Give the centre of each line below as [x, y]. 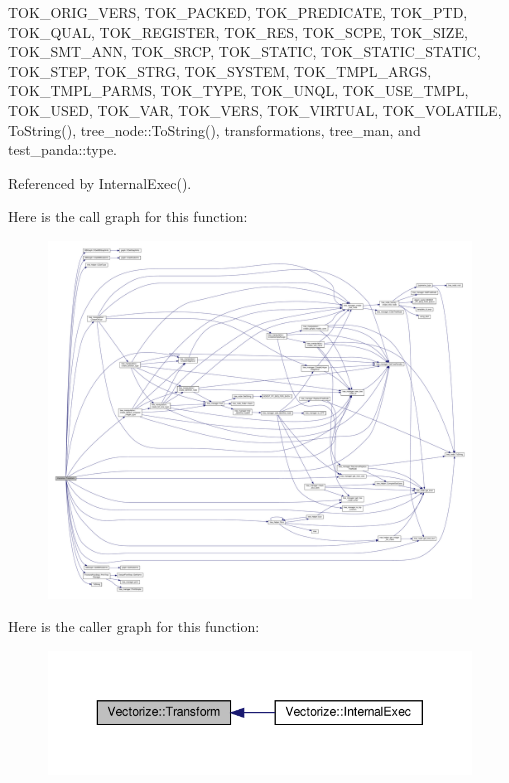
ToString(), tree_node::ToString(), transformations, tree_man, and [214, 129]
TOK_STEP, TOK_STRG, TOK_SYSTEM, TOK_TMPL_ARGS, [220, 70]
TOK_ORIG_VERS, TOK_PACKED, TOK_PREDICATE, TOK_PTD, [238, 12]
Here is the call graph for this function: [128, 216]
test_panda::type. [62, 149]
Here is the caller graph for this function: [134, 626]
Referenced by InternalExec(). [100, 182]
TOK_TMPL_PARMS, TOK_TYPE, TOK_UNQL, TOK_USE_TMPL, [238, 90]
